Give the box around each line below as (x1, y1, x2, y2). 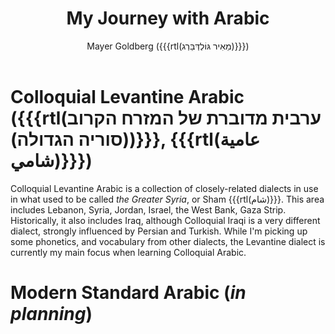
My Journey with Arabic (66, 7, 270, 30)
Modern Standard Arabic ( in (10, 281, 247, 304)
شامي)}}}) (10, 149, 93, 172)
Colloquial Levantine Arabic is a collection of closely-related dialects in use (10, 182, 319, 194)
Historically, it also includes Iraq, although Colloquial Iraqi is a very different (10, 214, 321, 226)
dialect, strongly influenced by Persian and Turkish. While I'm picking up (10, 225, 308, 237)
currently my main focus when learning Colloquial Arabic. (10, 246, 247, 258)
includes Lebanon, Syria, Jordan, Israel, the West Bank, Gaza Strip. (10, 203, 287, 216)
